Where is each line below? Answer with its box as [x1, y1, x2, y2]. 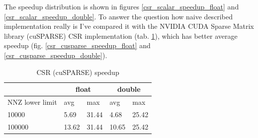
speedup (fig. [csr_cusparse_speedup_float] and [4, 40, 151, 51]
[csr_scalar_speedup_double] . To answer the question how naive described [4, 11, 233, 21]
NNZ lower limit [7, 97, 57, 107]
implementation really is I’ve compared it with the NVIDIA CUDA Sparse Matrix [4, 21, 254, 31]
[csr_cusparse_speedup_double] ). [4, 50, 107, 60]
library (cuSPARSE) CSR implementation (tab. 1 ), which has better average [4, 30, 238, 41]
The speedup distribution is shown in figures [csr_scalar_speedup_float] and [4, 1, 239, 11]
